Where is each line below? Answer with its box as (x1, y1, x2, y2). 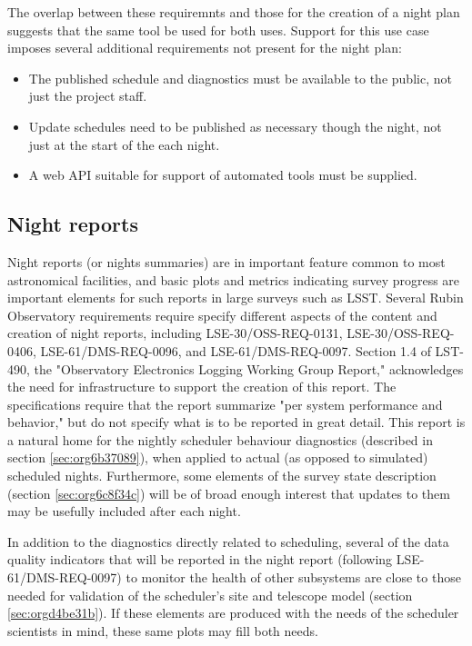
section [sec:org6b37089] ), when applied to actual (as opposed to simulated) (7, 448, 428, 467)
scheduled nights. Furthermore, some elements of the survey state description (7, 466, 437, 485)
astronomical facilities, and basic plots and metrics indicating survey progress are (7, 270, 460, 289)
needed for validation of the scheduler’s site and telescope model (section (7, 585, 413, 604)
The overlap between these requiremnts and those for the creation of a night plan (7, 3, 460, 21)
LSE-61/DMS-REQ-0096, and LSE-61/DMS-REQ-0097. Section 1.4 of (40, 341, 431, 360)
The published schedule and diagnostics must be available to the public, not (28, 68, 452, 87)
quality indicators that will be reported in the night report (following (7, 550, 393, 569)
